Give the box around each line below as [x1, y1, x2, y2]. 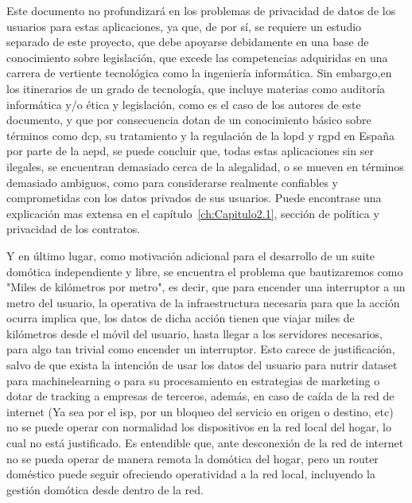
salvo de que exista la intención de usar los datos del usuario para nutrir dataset [6, 357, 398, 373]
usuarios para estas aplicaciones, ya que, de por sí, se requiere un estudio [6, 18, 362, 34]
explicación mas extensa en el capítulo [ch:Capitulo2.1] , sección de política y [6, 205, 379, 221]
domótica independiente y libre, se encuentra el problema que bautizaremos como [6, 263, 403, 279]
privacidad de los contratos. [6, 220, 141, 237]
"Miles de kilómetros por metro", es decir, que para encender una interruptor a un [6, 279, 406, 295]
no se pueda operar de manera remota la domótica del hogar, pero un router [6, 450, 379, 466]
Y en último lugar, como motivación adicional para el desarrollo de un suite [6, 247, 375, 263]
